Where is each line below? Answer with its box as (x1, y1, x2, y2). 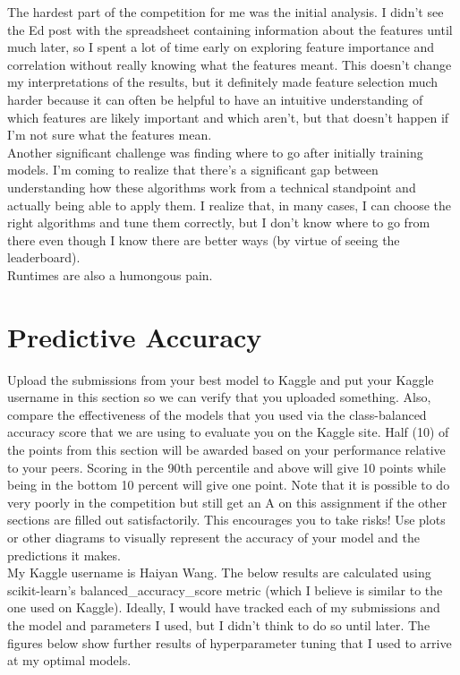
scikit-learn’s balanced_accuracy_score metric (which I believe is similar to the (7, 580, 443, 599)
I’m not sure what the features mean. (7, 125, 212, 144)
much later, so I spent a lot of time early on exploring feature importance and (7, 38, 435, 56)
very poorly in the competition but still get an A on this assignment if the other (7, 492, 447, 511)
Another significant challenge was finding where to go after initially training (7, 142, 423, 161)
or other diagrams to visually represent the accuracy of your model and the (7, 527, 420, 546)
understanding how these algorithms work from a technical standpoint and (7, 177, 416, 196)
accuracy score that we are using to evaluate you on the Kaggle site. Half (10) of (7, 423, 449, 441)
